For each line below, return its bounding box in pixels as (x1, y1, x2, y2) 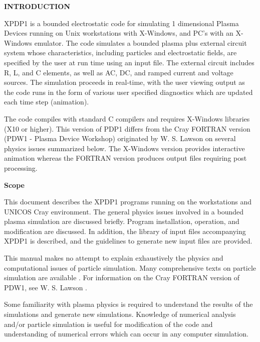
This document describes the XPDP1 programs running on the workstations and (4, 196, 251, 207)
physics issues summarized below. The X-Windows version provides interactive (4, 143, 245, 153)
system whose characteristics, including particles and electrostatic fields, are (4, 47, 237, 58)
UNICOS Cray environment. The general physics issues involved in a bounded (4, 206, 244, 216)
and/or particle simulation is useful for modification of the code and (4, 318, 213, 329)
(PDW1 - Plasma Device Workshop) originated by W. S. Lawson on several (4, 133, 236, 144)
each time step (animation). (4, 96, 89, 107)
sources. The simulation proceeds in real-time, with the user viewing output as (4, 77, 245, 87)
